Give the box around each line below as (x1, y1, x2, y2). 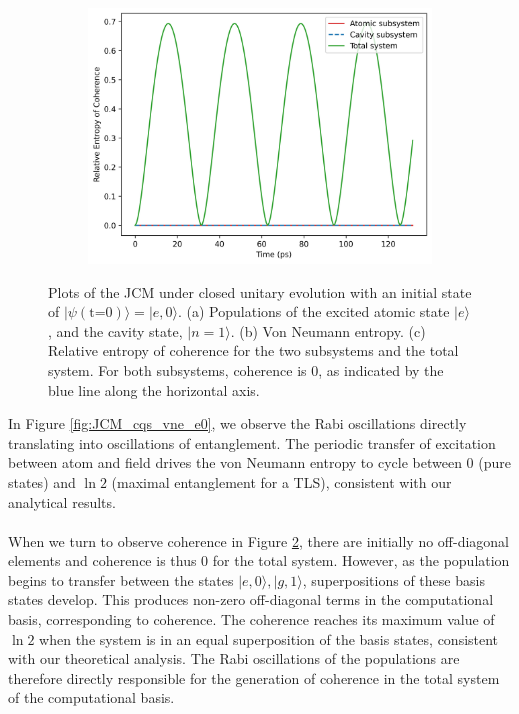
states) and (8, 471, 76, 492)
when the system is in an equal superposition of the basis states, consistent (39, 628, 499, 649)
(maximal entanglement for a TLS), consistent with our (111, 471, 452, 492)
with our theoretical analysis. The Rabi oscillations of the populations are (8, 648, 460, 669)
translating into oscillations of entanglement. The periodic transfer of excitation (8, 432, 496, 453)
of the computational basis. (8, 687, 175, 708)
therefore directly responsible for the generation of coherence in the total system (8, 667, 500, 688)
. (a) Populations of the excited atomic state (178, 301, 450, 322)
